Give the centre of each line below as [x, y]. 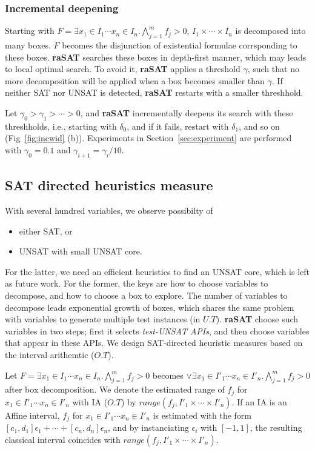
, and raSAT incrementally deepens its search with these [187, 112]
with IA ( [90, 401]
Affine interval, [32, 415]
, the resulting [276, 427]
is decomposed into [270, 31]
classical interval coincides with [63, 439]
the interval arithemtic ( [50, 354]
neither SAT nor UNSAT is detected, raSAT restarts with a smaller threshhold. [154, 92]
